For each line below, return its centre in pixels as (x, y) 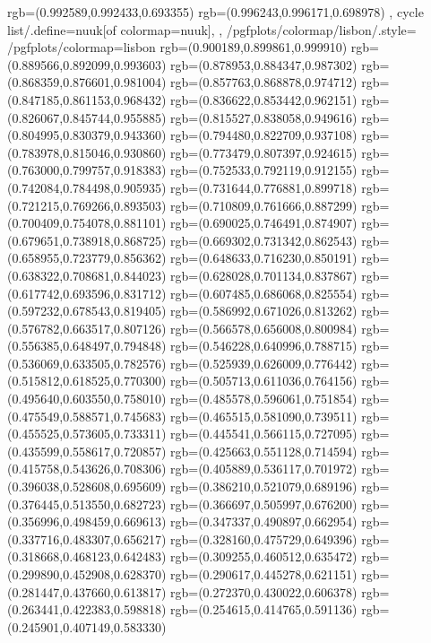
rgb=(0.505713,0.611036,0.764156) (264, 381)
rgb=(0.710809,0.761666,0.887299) (264, 205)
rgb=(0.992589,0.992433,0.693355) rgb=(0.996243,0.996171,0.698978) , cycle (215, 12)
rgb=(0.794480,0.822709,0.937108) (264, 135)
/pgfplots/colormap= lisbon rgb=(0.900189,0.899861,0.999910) (177, 47)
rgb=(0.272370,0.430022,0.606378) (264, 591)
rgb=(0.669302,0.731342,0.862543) (264, 240)
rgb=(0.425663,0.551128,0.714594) (264, 451)
